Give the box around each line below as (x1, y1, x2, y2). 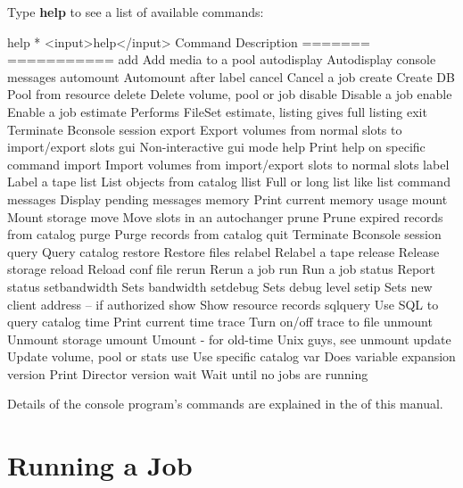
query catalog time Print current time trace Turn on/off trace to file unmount (7, 312, 433, 331)
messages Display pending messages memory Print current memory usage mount (7, 189, 448, 208)
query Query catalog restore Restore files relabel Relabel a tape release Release (7, 242, 440, 261)
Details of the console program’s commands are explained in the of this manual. (7, 394, 443, 413)
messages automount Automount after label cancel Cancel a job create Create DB (7, 67, 455, 86)
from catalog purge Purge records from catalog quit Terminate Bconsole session (7, 225, 442, 244)
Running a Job (7, 447, 193, 484)
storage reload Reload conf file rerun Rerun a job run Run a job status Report (7, 260, 436, 278)
